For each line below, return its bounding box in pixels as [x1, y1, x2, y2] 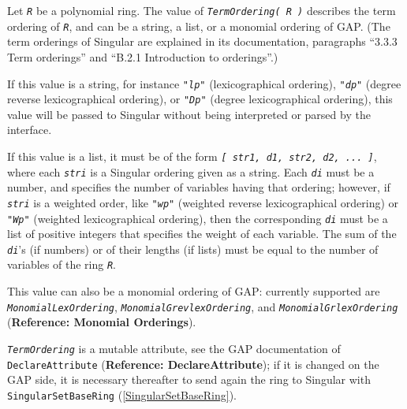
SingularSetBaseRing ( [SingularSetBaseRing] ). [7, 386, 237, 403]
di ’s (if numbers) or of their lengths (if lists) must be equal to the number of [7, 240, 379, 257]
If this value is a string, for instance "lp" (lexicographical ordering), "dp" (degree [7, 75, 401, 91]
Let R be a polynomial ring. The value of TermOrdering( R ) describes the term [7, 2, 396, 18]
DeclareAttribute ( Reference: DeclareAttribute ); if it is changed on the [7, 355, 379, 372]
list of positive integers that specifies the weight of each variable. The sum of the [7, 225, 397, 242]
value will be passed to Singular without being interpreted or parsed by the [7, 106, 371, 122]
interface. [7, 121, 52, 138]
